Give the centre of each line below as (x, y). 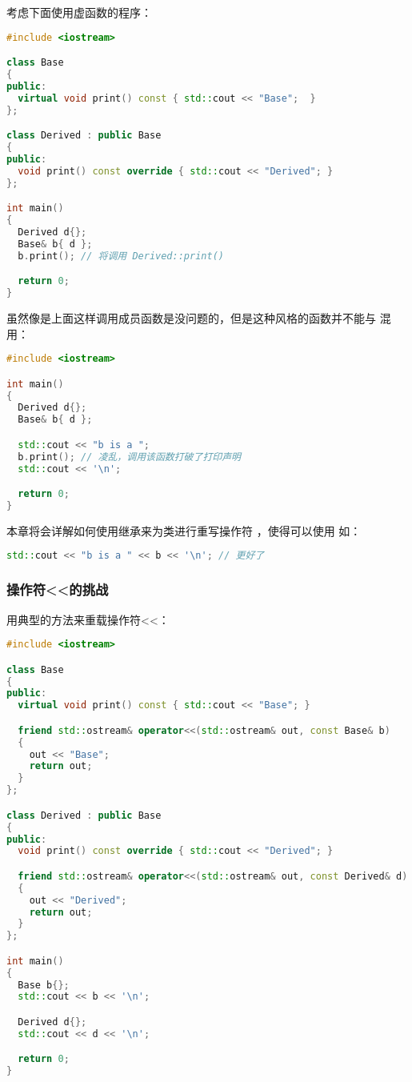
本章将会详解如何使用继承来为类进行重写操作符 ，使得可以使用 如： (184, 530)
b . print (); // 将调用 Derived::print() (121, 256)
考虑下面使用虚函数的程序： (79, 12)
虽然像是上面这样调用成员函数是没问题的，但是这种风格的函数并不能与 (191, 317)
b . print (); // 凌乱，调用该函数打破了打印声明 (129, 457)
